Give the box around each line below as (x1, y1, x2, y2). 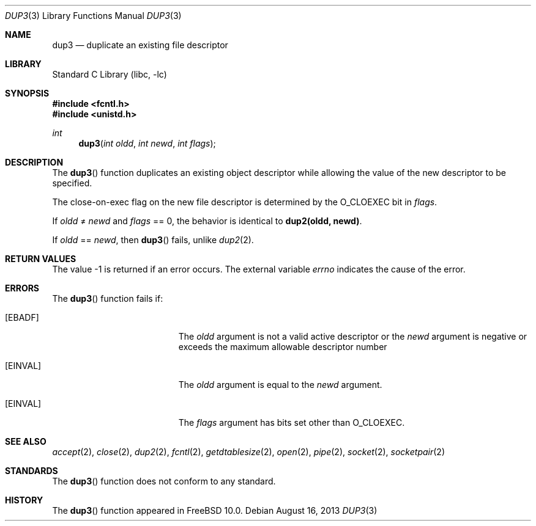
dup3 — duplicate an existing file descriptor (52, 40, 228, 50)
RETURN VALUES (5, 254, 76, 264)
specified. (52, 178, 92, 188)
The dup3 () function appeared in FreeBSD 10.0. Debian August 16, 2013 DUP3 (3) (52, 505, 378, 516)
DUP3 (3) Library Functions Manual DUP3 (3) (5, 10, 182, 21)
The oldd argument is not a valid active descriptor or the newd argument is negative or (178, 331, 527, 342)
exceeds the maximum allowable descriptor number (178, 342, 387, 352)
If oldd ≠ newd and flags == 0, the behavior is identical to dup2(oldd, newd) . (52, 216, 362, 226)
